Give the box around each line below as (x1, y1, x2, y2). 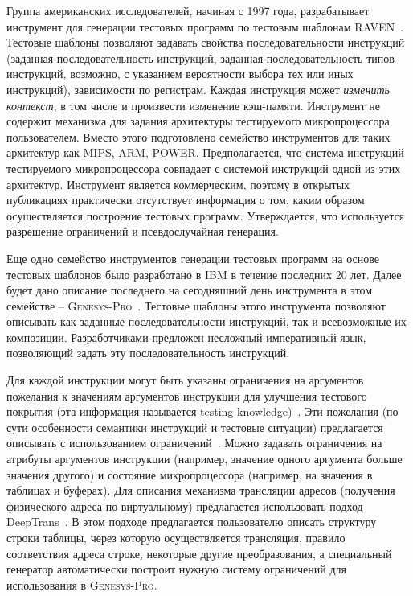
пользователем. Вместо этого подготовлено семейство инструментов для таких (6, 128, 391, 145)
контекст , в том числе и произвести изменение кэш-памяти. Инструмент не (6, 97, 380, 113)
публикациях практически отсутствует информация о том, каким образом (6, 191, 365, 208)
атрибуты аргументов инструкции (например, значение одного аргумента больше (6, 450, 403, 467)
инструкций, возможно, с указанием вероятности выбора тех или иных (6, 65, 354, 82)
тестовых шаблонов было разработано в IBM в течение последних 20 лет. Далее (6, 265, 402, 282)
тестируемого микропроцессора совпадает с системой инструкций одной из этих (6, 159, 401, 176)
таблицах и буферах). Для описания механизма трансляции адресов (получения (6, 482, 395, 499)
